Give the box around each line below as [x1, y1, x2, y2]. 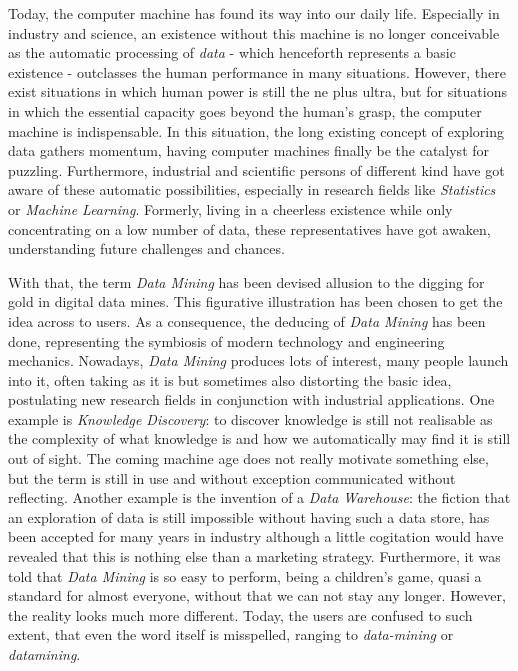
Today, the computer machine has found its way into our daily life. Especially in [8, 3, 500, 23]
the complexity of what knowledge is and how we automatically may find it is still [8, 428, 511, 449]
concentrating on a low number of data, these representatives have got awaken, [8, 218, 491, 239]
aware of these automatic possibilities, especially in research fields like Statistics [8, 179, 496, 200]
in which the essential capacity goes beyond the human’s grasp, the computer [8, 100, 482, 121]
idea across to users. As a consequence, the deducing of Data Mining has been [8, 310, 486, 331]
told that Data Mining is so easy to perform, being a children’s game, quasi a [8, 565, 482, 586]
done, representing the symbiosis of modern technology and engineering [8, 330, 445, 351]
